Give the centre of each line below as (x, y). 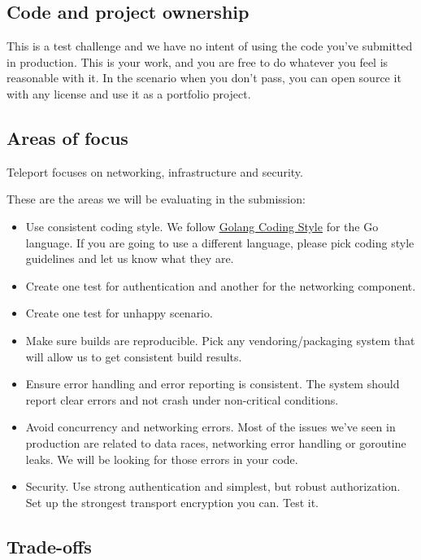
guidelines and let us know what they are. (130, 258)
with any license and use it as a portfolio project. (129, 93)
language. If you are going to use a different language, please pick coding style (220, 242)
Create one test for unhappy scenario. (119, 313)
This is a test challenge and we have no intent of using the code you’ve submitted (210, 46)
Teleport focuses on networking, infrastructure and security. (155, 171)
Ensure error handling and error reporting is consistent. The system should (213, 384)
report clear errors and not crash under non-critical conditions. (182, 399)
